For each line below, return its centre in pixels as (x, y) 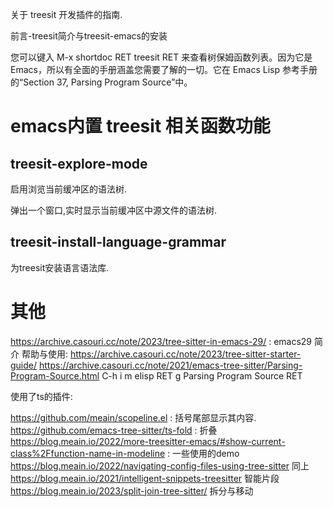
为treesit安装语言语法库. (60, 267)
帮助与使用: (44, 354)
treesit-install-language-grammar (118, 242)
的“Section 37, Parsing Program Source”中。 (101, 82)
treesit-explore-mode (79, 163)
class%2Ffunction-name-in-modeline (88, 453)
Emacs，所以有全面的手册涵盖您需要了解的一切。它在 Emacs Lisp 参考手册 (164, 69)
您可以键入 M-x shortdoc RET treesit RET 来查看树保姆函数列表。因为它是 (161, 57)
